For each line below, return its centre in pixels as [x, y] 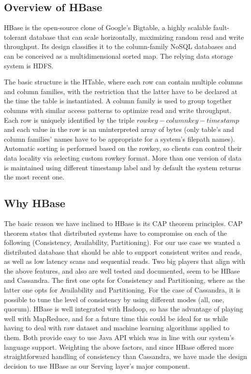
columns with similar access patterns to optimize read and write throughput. [118, 110]
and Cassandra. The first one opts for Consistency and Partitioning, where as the [125, 280]
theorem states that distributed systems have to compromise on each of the [116, 233]
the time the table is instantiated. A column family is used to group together [118, 101]
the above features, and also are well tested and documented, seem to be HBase [122, 270]
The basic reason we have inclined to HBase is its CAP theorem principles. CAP [123, 223]
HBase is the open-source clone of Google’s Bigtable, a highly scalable [108, 27]
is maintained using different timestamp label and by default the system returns [122, 167]
